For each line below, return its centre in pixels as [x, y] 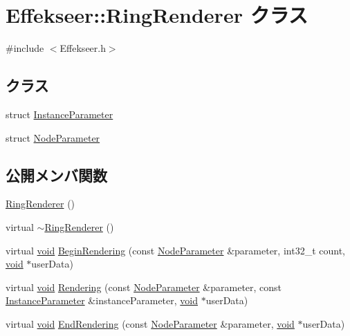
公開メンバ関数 [56, 175]
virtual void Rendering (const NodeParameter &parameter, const [144, 287]
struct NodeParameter [53, 137]
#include [25, 48]
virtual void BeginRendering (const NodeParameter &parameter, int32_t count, [175, 250]
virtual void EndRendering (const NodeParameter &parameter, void [150, 323]
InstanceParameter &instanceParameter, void [102, 300]
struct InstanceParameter [59, 114]
